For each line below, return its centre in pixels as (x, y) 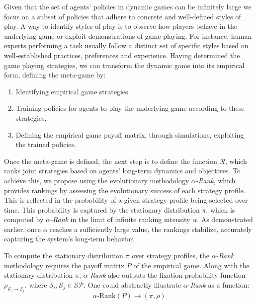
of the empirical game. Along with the (191, 265)
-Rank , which (215, 180)
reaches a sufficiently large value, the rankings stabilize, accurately (151, 229)
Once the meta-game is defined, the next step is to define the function (111, 161)
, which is (220, 209)
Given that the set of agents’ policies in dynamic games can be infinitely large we (128, 6)
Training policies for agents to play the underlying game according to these (130, 108)
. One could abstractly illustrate (132, 284)
